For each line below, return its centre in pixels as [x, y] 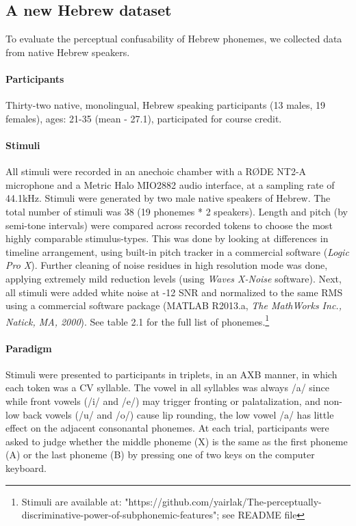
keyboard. [26, 468]
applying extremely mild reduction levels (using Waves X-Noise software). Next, [174, 278]
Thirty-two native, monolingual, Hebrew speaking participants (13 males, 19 [166, 105]
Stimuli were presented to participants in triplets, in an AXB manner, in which [171, 374]
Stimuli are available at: [72, 501]
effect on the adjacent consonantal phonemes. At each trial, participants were [167, 428]
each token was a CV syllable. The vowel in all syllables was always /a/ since [167, 387]
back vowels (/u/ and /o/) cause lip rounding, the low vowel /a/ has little [178, 414]
